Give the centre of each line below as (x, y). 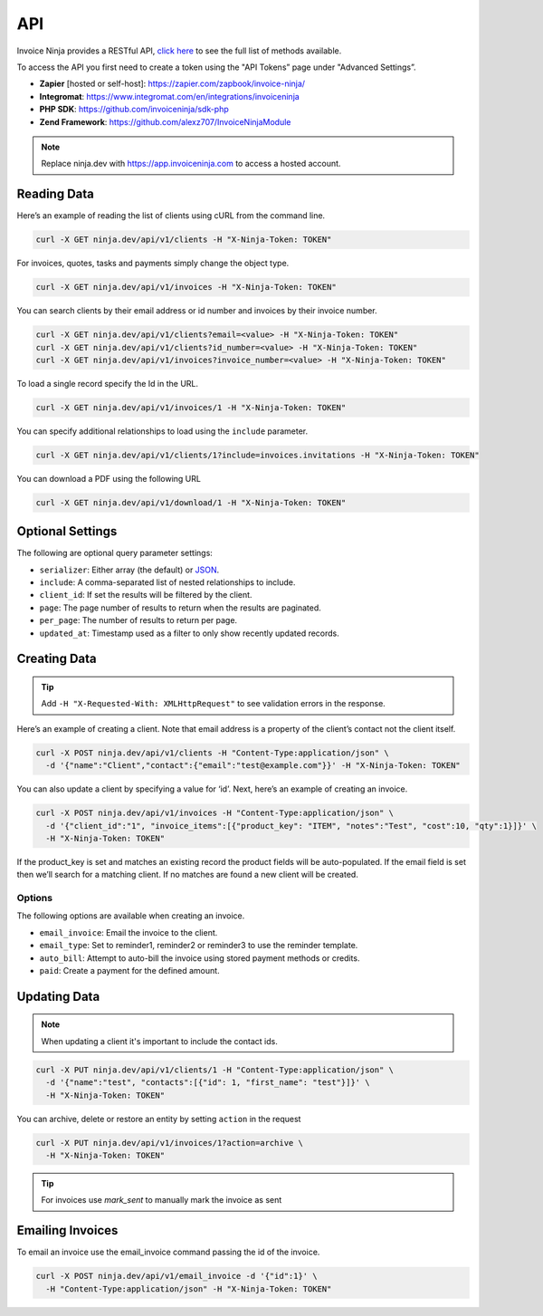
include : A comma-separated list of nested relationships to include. (167, 582)
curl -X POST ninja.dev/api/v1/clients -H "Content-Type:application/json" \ (212, 753)
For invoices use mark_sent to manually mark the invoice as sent (162, 1200)
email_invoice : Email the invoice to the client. (129, 932)
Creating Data (57, 659)
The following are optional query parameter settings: (114, 553)
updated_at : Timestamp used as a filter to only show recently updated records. (189, 633)
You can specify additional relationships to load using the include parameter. (162, 431)
